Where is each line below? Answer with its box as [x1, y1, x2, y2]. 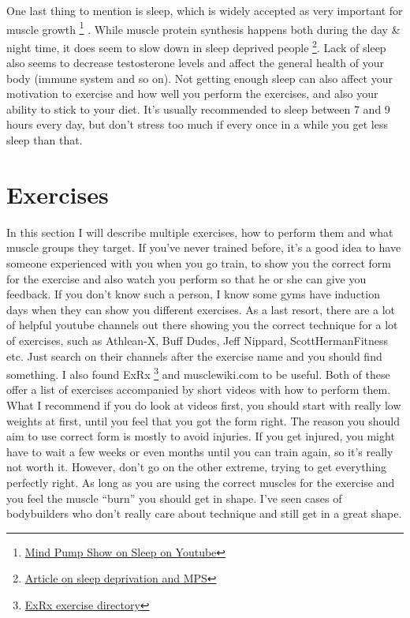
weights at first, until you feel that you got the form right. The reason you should [6, 412, 401, 429]
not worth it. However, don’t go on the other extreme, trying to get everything [6, 459, 387, 475]
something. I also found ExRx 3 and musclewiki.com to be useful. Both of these [6, 364, 390, 382]
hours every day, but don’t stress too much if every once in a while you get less [6, 116, 388, 133]
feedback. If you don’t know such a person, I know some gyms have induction [6, 286, 380, 302]
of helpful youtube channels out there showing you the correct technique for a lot [6, 316, 398, 333]
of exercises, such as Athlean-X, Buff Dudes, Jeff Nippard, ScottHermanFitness [6, 331, 389, 348]
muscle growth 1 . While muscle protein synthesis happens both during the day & [6, 18, 401, 37]
